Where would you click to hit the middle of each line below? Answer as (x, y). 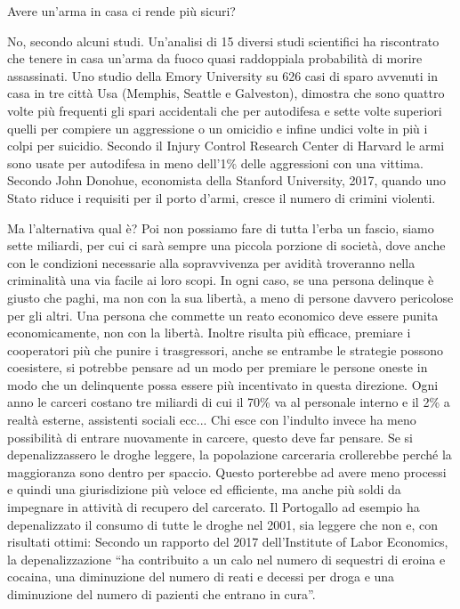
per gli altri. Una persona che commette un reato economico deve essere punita (223, 315)
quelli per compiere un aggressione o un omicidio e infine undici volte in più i (218, 128)
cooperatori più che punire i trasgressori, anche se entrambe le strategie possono (226, 349)
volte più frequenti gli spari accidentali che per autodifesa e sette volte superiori (225, 110)
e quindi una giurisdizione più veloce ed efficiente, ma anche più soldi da (204, 489)
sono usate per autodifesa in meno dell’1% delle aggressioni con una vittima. (215, 162)
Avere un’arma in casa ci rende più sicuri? (121, 11)
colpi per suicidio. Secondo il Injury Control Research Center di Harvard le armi (226, 146)
